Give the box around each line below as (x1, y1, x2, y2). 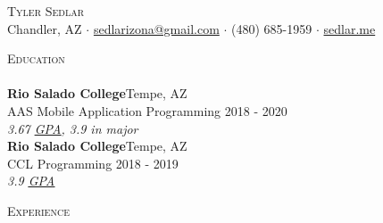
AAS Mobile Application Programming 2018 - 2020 (7, 101, 287, 120)
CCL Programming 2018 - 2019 (7, 153, 179, 172)
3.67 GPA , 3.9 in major (7, 119, 138, 137)
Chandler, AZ (7, 19, 82, 37)
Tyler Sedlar (7, 2, 85, 20)
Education (7, 49, 65, 68)
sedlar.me (323, 19, 376, 37)
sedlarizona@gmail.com (93, 19, 220, 37)
